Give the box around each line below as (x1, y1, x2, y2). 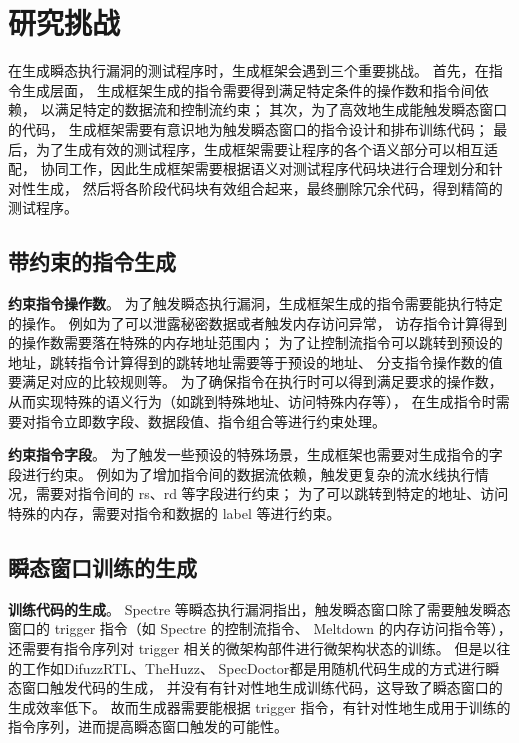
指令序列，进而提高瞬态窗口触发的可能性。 (8, 716, 288, 737)
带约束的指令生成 (8, 246, 176, 277)
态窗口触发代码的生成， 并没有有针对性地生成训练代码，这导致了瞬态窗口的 (8, 677, 503, 698)
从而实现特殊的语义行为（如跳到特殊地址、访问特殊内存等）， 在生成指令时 (8, 391, 496, 412)
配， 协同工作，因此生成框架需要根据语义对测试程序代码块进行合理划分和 (8, 158, 489, 179)
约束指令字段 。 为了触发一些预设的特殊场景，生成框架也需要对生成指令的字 (8, 444, 503, 465)
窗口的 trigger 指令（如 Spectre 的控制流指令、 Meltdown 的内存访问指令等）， (8, 618, 512, 639)
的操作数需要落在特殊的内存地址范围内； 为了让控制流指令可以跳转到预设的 (8, 332, 503, 353)
